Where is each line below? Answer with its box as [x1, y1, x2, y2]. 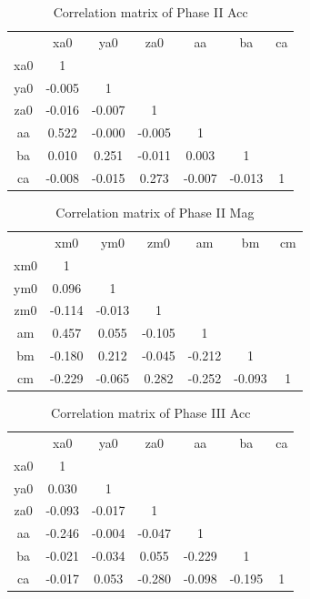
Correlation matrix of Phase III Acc [51, 403, 251, 421]
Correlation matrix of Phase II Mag [55, 203, 255, 221]
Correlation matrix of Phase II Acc [53, 3, 248, 21]
